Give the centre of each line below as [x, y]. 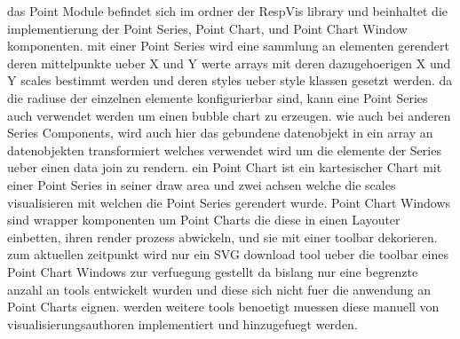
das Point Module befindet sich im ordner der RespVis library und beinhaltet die [228, 11]
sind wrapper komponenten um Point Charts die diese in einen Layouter [204, 220]
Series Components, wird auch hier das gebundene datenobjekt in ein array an [220, 133]
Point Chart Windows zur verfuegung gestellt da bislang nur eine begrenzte [213, 271]
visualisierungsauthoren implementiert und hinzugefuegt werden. [182, 323]
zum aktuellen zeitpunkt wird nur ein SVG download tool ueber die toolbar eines [228, 254]
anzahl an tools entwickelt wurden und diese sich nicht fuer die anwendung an [219, 289]
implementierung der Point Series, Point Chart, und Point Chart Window [207, 28]
